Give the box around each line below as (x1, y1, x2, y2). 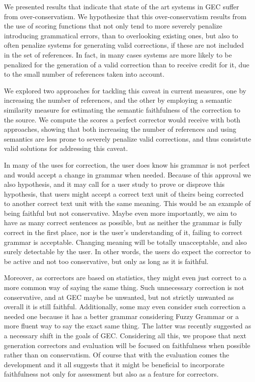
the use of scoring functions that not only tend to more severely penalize (4, 21, 223, 31)
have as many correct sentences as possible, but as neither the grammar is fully (4, 217, 242, 228)
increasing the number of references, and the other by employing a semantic (4, 95, 232, 105)
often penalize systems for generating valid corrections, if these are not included (4, 40, 244, 50)
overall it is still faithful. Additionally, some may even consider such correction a (4, 301, 246, 312)
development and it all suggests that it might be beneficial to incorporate (4, 359, 225, 369)
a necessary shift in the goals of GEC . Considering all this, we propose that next (4, 330, 247, 340)
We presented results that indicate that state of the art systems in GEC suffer (4, 1, 239, 11)
